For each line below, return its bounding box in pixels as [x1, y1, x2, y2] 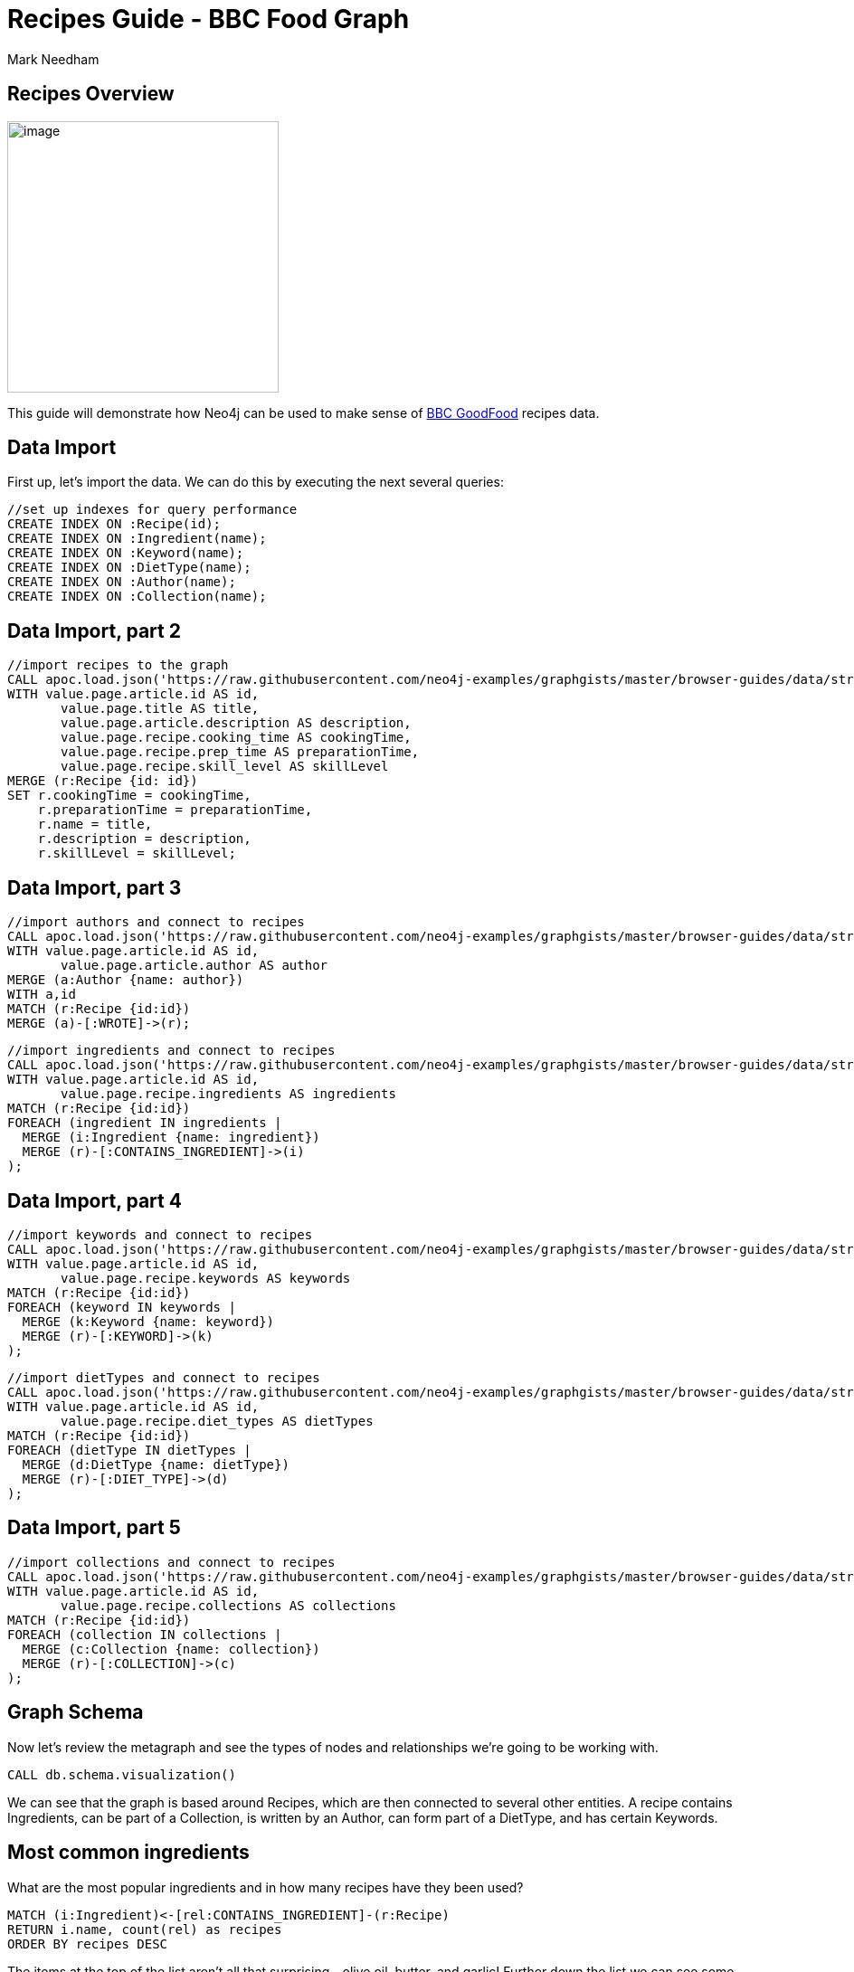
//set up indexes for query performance [7, 502, 298, 517]
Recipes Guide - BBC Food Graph [7, 4, 410, 34]
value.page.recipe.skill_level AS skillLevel [61, 759, 389, 774]
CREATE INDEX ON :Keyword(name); [7, 545, 244, 561]
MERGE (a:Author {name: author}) [7, 972, 244, 988]
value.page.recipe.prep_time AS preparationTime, [61, 744, 420, 760]
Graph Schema [7, 1701, 144, 1724]
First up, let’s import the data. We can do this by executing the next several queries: [7, 474, 504, 490]
